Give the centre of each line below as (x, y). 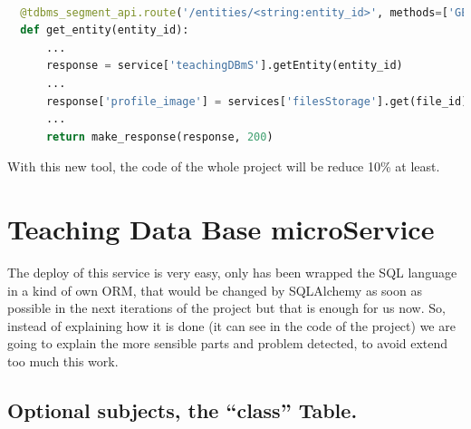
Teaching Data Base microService (221, 229)
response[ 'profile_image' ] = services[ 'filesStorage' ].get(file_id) (257, 101)
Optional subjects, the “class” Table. (183, 410)
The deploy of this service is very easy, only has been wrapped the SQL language (232, 273)
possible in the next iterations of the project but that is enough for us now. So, (226, 308)
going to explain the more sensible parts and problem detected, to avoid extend (228, 343)
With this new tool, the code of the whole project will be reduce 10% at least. (224, 166)
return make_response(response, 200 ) (159, 136)
